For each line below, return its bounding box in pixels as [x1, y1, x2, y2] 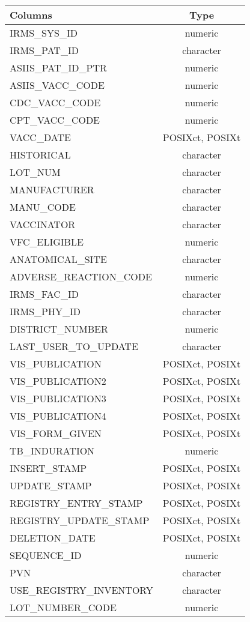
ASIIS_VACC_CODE [10, 78, 105, 92]
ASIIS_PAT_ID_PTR [10, 61, 107, 74]
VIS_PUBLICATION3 [10, 391, 106, 405]
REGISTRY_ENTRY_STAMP [10, 496, 143, 510]
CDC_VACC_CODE [10, 95, 101, 109]
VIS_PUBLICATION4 [10, 409, 106, 423]
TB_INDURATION [10, 444, 95, 457]
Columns [10, 8, 52, 22]
